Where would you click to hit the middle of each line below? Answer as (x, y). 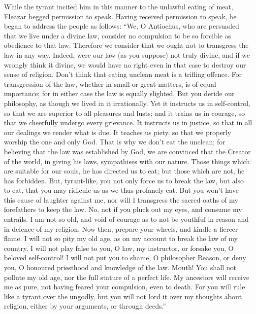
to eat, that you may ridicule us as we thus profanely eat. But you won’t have (121, 190)
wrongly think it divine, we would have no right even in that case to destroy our (125, 64)
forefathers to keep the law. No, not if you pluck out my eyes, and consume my (123, 209)
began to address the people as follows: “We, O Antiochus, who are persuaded (122, 26)
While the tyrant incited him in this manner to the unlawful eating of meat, (119, 6)
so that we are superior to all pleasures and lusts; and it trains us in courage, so (125, 113)
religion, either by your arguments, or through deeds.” (85, 306)
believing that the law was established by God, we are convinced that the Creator (128, 151)
